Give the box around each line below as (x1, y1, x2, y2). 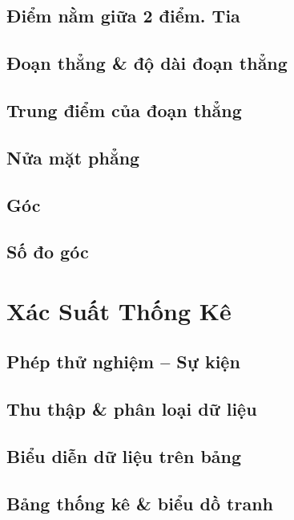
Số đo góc (6, 239, 89, 264)
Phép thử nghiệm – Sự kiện (6, 349, 240, 374)
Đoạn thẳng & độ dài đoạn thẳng (6, 51, 288, 75)
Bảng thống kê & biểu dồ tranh (6, 490, 273, 515)
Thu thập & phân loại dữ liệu (6, 396, 257, 421)
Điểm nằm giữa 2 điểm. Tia (6, 3, 240, 28)
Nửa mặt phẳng (6, 144, 140, 169)
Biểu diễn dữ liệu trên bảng (6, 444, 242, 469)
